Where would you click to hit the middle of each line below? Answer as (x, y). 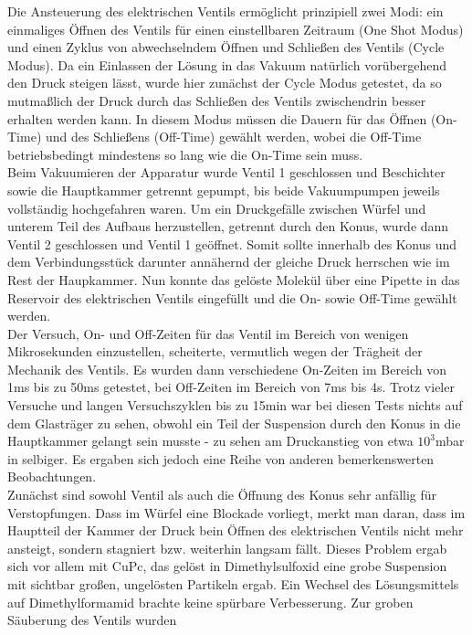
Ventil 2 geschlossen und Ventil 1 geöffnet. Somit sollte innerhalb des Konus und (232, 243)
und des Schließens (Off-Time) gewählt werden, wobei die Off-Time (233, 137)
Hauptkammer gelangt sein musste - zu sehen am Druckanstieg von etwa (210, 441)
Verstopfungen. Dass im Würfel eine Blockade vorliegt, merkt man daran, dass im (236, 512)
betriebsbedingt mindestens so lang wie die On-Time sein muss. (185, 154)
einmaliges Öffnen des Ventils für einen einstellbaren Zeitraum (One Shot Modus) (236, 29)
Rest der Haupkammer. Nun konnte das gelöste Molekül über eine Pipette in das (234, 279)
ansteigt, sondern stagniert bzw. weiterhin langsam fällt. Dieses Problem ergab (227, 548)
